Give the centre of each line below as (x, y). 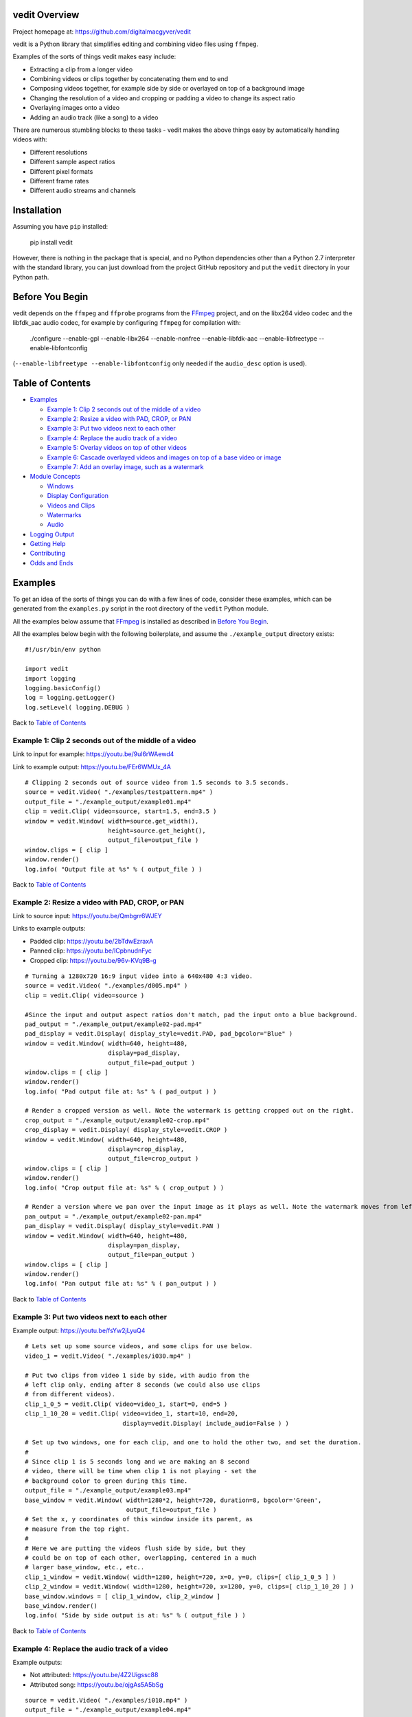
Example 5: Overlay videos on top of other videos (117, 448)
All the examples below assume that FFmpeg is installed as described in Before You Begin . (141, 621)
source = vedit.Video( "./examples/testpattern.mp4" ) (119, 792)
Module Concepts (55, 477)
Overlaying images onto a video (75, 108)
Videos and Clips (71, 505)
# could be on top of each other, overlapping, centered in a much (141, 1558)
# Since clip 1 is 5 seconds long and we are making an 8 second (137, 1462)
